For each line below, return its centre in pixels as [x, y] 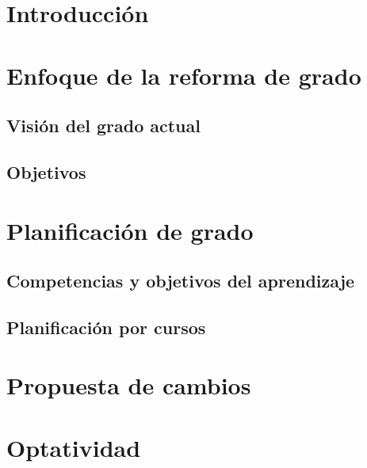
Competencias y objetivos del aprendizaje [181, 281]
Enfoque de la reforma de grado [184, 75]
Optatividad [74, 447]
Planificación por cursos [106, 327]
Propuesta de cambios [129, 385]
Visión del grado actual [103, 126]
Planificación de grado [130, 230]
